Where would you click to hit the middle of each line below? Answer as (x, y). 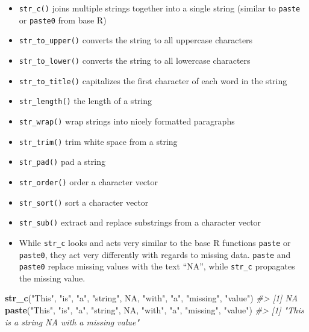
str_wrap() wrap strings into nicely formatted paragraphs (127, 121)
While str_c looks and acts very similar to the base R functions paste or (155, 242)
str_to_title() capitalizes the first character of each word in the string (153, 80)
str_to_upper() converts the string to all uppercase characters (136, 40)
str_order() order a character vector (88, 181)
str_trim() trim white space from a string (98, 141)
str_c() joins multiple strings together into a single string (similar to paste (160, 8)
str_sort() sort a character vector (84, 202)
